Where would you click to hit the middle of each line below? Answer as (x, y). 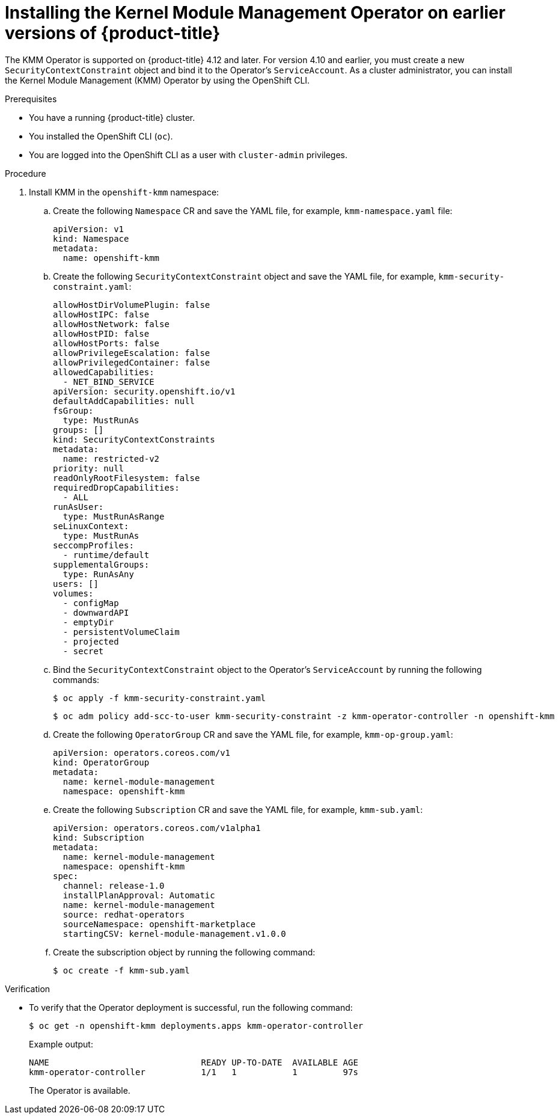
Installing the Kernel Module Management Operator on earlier (255, 13)
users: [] (76, 584)
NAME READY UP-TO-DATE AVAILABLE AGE (194, 1062)
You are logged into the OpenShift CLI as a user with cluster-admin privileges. (188, 155)
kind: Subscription (99, 837)
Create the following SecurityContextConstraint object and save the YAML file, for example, (245, 276)
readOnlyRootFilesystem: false (127, 478)
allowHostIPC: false (101, 314)
